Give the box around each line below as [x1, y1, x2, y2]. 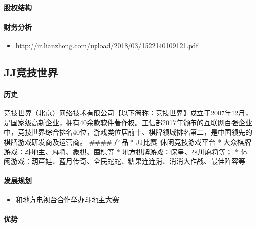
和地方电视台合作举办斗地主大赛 [15, 194, 119, 204]
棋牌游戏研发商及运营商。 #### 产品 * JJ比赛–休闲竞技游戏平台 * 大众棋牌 [4, 136, 252, 147]
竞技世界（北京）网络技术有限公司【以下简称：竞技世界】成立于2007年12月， [4, 108, 252, 118]
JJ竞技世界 [4, 64, 58, 79]
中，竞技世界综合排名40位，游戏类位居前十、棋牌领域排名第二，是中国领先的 [4, 127, 252, 137]
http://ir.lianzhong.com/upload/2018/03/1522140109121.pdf [15, 40, 198, 50]
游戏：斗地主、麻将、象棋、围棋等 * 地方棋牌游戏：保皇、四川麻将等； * [4, 146, 238, 156]
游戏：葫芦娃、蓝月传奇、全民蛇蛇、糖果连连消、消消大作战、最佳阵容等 [10, 156, 245, 166]
